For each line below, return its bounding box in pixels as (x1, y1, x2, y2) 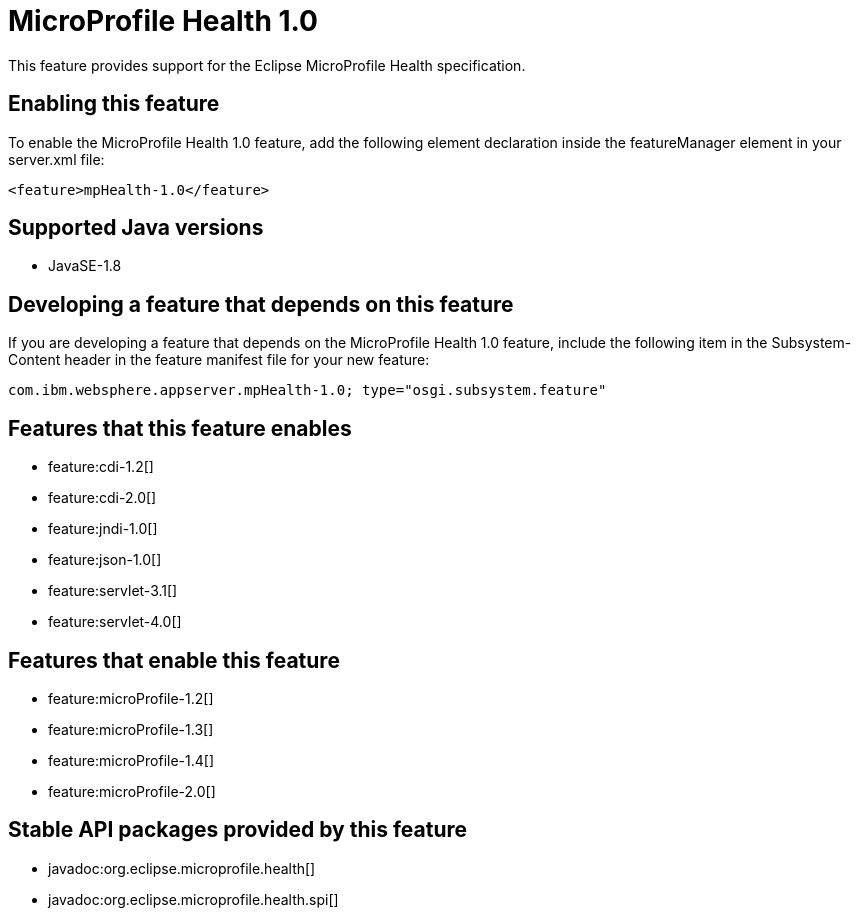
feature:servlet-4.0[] (48, 613, 182, 631)
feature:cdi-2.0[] (48, 489, 157, 507)
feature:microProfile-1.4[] (48, 751, 215, 769)
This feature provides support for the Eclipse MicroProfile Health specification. (8, 56, 526, 74)
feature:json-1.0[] (48, 551, 162, 569)
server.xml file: (8, 150, 105, 168)
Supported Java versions (8, 215, 264, 241)
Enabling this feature (8, 91, 220, 117)
